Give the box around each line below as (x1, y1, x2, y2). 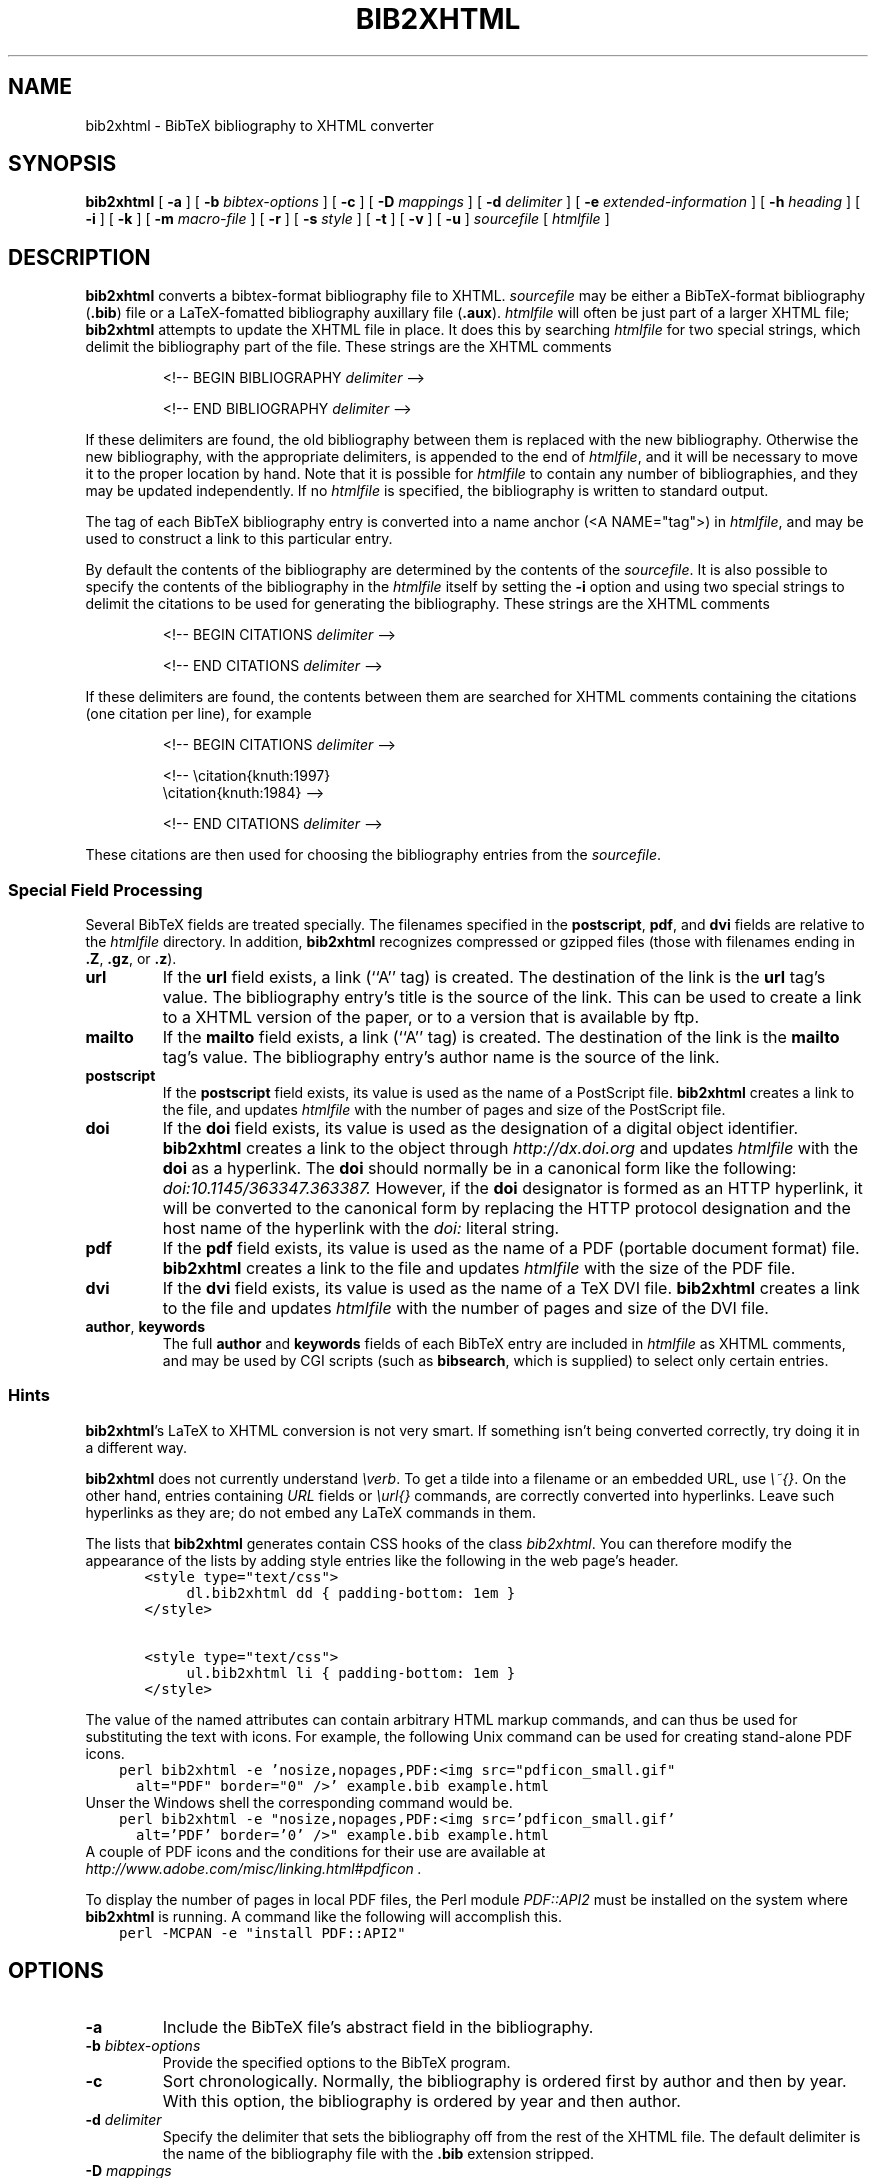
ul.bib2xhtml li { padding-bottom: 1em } (186, 1664, 516, 1681)
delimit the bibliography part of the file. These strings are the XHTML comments (85, 338, 612, 356)
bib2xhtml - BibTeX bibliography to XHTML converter (85, 116, 434, 134)
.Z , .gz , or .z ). (85, 950, 177, 968)
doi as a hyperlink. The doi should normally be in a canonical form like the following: (162, 1158, 797, 1179)
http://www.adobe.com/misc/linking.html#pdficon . (85, 1859, 422, 1877)
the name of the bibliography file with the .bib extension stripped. (162, 2144, 595, 2162)
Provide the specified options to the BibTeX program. (162, 2053, 511, 2071)
